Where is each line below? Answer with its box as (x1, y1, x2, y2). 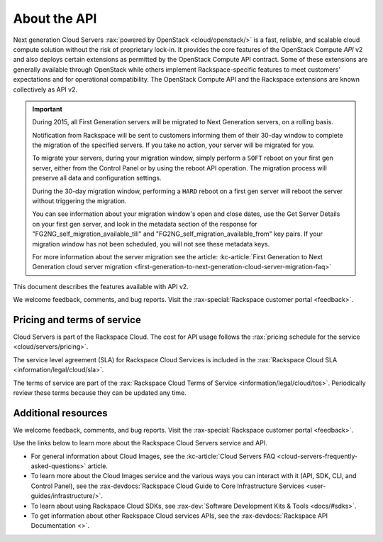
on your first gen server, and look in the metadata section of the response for (32, 219, 258, 228)
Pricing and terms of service (13, 313, 141, 326)
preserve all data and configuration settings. (32, 174, 162, 183)
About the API (13, 11, 97, 26)
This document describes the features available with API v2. (13, 282, 189, 291)
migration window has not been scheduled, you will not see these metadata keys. (32, 239, 270, 248)
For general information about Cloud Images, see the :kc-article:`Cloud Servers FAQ (30, 452, 276, 460)
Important (32, 104, 63, 113)
